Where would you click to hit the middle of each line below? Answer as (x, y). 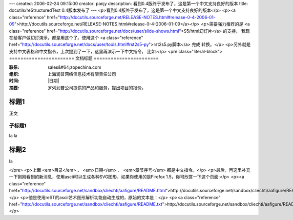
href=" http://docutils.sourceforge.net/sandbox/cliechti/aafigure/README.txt (86, 204)
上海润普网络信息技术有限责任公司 (82, 74)
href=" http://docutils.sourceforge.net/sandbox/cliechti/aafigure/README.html (87, 191)
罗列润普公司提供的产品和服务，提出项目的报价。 (97, 87)
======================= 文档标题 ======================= (84, 58)
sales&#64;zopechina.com (74, 67)
